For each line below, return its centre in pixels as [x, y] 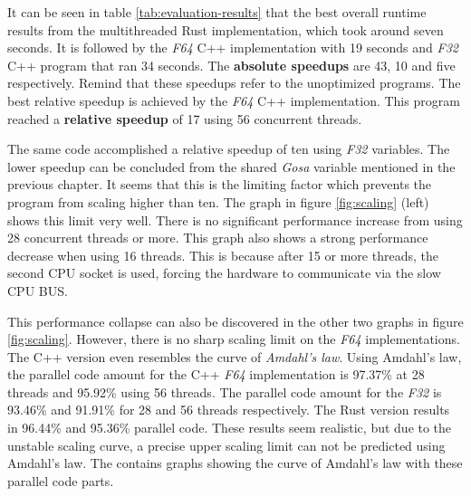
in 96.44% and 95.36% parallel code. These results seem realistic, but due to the [230, 428]
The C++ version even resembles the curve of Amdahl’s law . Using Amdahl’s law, [235, 356]
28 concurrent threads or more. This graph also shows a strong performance [218, 238]
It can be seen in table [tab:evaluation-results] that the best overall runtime [217, 12]
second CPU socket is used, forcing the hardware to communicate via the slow [224, 273]
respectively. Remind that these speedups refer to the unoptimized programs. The [234, 83]
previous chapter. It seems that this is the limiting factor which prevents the [220, 184]
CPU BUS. [38, 290]
